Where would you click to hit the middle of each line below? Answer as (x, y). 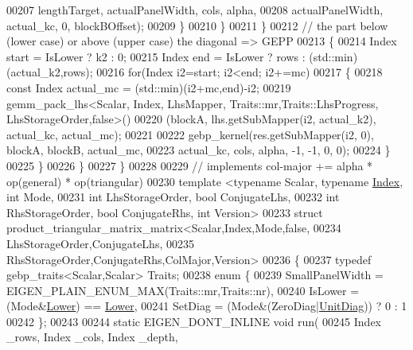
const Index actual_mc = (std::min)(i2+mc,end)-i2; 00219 (149, 87)
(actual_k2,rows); (50, 72)
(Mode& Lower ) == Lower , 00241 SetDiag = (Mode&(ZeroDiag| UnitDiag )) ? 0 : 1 (207, 306)
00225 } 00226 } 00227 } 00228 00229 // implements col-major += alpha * (190, 165)
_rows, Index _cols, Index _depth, (92, 337)
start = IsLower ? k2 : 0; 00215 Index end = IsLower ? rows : (156, 56)
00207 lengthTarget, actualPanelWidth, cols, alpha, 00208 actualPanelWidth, (195, 10)
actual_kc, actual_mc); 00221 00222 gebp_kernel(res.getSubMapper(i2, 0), (190, 134)
